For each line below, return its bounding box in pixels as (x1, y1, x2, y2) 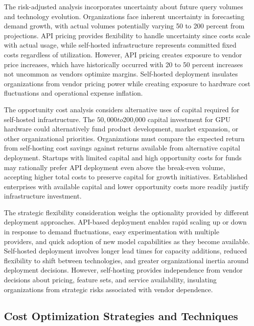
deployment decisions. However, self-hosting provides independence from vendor (4, 265, 243, 275)
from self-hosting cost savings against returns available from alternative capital (4, 143, 240, 153)
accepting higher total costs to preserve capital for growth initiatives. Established (4, 172, 248, 182)
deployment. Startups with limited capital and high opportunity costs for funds (4, 152, 242, 162)
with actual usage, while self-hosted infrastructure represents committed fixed (4, 40, 237, 50)
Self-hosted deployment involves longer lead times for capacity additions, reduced (4, 246, 247, 256)
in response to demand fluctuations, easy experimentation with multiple (4, 226, 219, 237)
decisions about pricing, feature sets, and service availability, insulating (4, 275, 217, 285)
